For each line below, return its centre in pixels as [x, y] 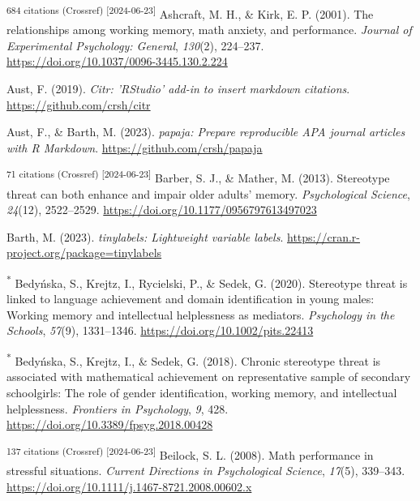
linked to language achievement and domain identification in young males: [191, 299]
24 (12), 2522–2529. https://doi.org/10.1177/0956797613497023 [162, 210]
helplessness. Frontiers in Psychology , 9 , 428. [118, 408]
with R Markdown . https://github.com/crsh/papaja [135, 147]
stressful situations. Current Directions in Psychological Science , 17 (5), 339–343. [206, 470]
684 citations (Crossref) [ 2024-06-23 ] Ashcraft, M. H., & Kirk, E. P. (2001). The [190, 13]
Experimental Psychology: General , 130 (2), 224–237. [135, 45]
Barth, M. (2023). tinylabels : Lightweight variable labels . [145, 236]
